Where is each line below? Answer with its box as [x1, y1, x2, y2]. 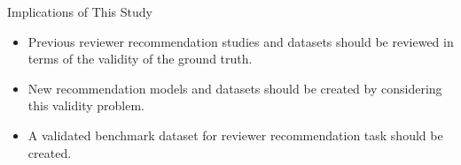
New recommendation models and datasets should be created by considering [27, 79, 442, 97]
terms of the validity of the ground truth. [27, 49, 253, 68]
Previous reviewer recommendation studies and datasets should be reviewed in [27, 32, 454, 50]
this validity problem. [27, 96, 145, 115]
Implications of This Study [7, 3, 152, 20]
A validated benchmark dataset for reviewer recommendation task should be [27, 125, 443, 144]
